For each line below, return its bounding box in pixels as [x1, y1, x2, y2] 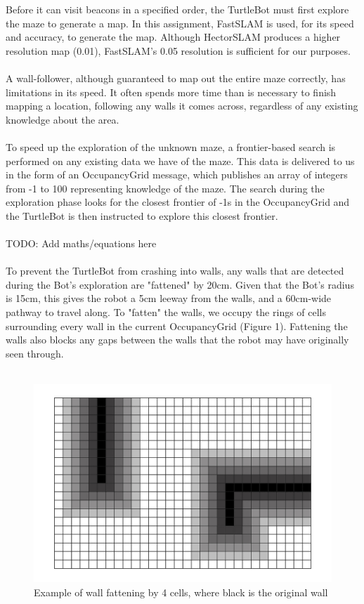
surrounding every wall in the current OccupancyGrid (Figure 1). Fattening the [6, 318, 348, 333]
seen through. [6, 346, 64, 360]
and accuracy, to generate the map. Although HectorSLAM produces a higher [6, 29, 341, 44]
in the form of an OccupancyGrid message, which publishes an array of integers [6, 167, 348, 182]
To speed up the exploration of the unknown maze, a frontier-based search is [6, 139, 336, 154]
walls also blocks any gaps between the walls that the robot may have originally [6, 332, 349, 347]
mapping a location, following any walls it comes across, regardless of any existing [6, 98, 358, 113]
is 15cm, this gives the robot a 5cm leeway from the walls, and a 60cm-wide [6, 291, 332, 306]
